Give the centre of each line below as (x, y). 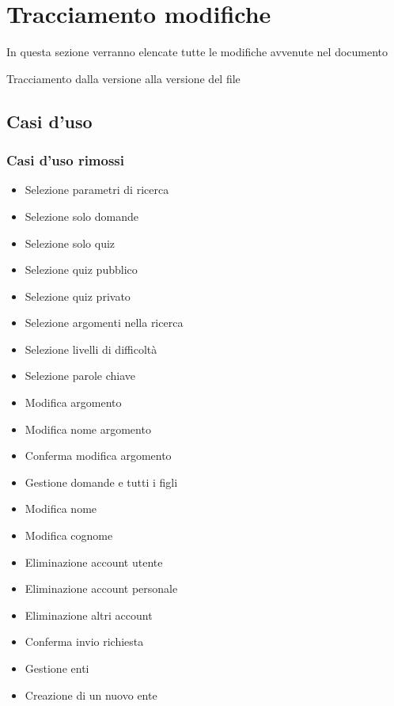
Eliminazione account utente (94, 562)
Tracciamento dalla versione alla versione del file (123, 78)
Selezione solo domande (81, 216)
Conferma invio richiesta (84, 641)
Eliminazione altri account (89, 615)
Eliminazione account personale (101, 588)
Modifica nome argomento (88, 429)
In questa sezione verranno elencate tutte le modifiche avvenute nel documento (197, 52)
